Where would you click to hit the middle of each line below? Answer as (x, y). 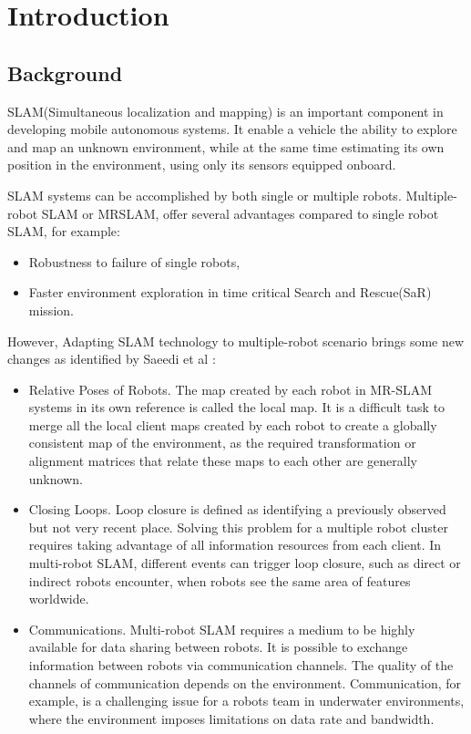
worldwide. (59, 599)
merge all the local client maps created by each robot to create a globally (233, 424)
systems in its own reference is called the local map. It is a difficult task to (237, 407)
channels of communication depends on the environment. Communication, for (245, 682)
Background (65, 72)
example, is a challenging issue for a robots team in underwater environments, (246, 701)
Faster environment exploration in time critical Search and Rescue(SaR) (230, 292)
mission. (51, 310)
